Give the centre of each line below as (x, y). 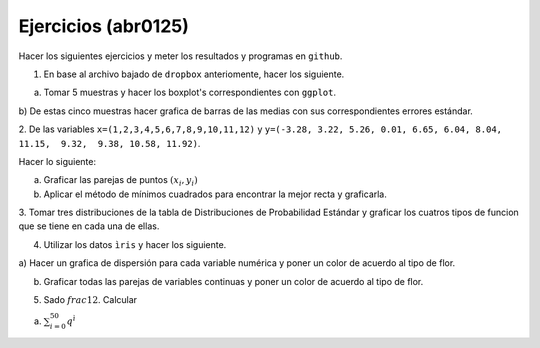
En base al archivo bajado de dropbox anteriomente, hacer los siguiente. (194, 74)
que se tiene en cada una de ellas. (89, 226)
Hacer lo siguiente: (57, 161)
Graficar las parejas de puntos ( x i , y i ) (121, 181)
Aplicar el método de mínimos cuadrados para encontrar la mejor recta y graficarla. (215, 194)
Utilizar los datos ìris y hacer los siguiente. (135, 244)
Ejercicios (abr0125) (104, 26)
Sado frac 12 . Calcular (90, 300)
